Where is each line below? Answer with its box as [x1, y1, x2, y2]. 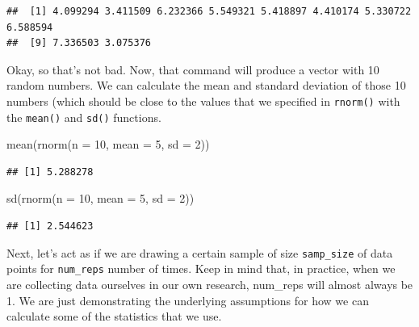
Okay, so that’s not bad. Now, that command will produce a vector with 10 [6, 61, 379, 78]
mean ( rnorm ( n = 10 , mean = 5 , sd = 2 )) [6, 136, 210, 153]
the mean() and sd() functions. [6, 108, 161, 125]
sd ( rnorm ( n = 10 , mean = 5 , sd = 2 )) [6, 190, 195, 207]
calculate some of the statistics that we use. [6, 308, 222, 325]
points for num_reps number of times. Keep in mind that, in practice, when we [6, 260, 396, 277]
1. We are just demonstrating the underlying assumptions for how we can [6, 291, 369, 308]
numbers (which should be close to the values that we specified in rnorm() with [6, 92, 400, 109]
